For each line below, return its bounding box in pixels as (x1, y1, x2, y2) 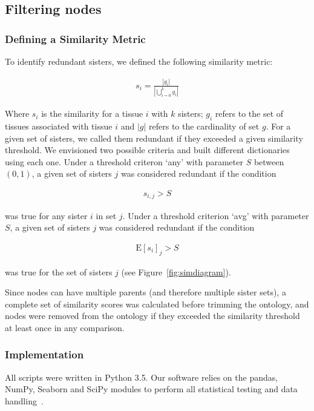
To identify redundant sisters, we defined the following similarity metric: (5, 55, 273, 67)
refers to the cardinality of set (149, 120, 260, 133)
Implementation (5, 347, 84, 362)
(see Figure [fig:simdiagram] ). (121, 265, 231, 278)
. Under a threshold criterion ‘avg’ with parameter (122, 209, 309, 222)
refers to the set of (215, 107, 284, 120)
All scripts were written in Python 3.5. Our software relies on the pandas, (5, 370, 278, 383)
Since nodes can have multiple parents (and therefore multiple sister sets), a (5, 286, 286, 298)
